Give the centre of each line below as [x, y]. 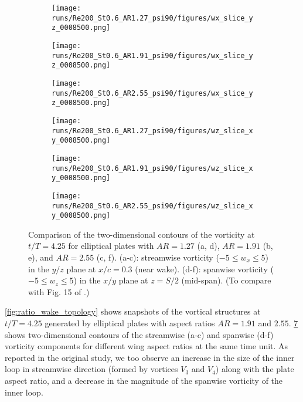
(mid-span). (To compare [226, 280]
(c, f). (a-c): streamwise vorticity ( [158, 257]
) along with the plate [255, 369]
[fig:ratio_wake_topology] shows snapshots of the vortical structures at [133, 311]
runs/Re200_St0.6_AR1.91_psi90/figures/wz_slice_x [152, 168]
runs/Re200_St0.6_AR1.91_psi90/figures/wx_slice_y [152, 55]
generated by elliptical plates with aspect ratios [130, 322]
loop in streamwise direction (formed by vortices [91, 369]
